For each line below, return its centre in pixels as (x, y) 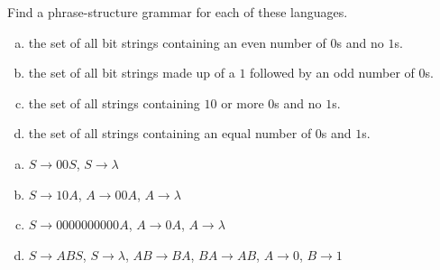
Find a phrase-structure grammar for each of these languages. (178, 12)
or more (243, 102)
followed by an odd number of (332, 73)
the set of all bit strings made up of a (132, 73)
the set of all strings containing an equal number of (170, 133)
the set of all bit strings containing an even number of (177, 42)
